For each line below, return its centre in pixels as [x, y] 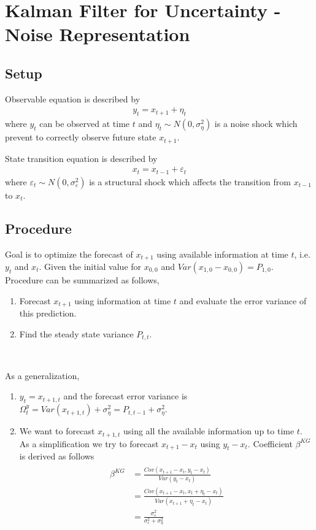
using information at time [123, 300]
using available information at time [222, 254]
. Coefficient [270, 443]
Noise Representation [98, 34]
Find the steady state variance [76, 333]
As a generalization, [42, 375]
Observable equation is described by [73, 98]
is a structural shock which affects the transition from [190, 181]
